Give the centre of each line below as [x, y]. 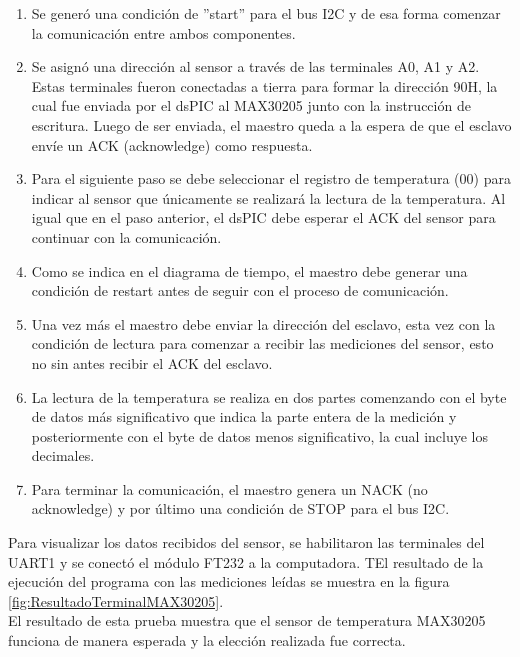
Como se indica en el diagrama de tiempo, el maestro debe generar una [249, 270]
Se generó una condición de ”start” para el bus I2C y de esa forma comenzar [266, 13]
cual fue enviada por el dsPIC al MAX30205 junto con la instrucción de [251, 105]
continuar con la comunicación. [126, 236]
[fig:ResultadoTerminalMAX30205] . [116, 600]
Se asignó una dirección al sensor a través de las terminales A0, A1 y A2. [255, 66]
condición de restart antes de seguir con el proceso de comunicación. [240, 290]
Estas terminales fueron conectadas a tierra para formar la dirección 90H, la [264, 85]
